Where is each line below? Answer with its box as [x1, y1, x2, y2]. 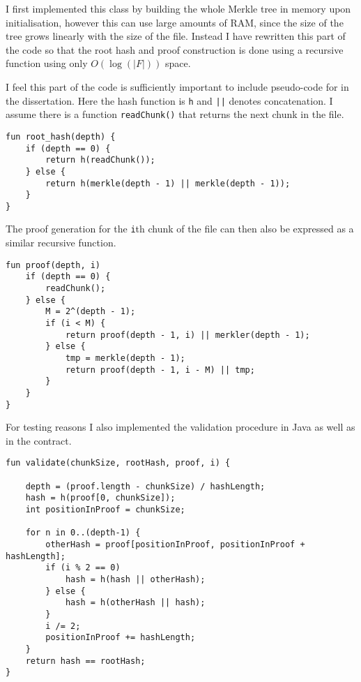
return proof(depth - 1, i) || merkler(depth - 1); [65, 329, 310, 340]
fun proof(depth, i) [6, 260, 101, 270]
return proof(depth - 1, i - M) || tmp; [65, 364, 255, 375]
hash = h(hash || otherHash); [65, 574, 206, 584]
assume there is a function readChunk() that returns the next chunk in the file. [6, 107, 344, 121]
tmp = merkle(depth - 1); [65, 353, 185, 363]
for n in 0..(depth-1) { [25, 528, 141, 538]
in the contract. [6, 433, 72, 447]
